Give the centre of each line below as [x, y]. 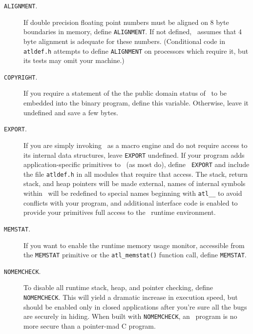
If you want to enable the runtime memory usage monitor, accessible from [134, 245]
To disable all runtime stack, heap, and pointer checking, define [118, 287]
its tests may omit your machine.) [74, 60]
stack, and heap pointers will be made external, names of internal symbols [135, 183]
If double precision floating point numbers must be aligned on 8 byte [126, 22]
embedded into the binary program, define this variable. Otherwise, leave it [136, 103]
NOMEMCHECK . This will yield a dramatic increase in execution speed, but [131, 297]
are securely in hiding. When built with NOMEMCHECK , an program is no [130, 316]
